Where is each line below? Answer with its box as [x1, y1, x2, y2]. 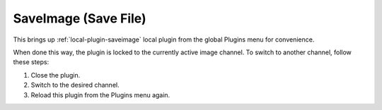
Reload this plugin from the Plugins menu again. [30, 90, 170, 99]
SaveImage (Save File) [13, 11, 146, 26]
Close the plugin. [30, 71, 81, 79]
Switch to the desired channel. [30, 81, 120, 90]
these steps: [13, 58, 50, 66]
